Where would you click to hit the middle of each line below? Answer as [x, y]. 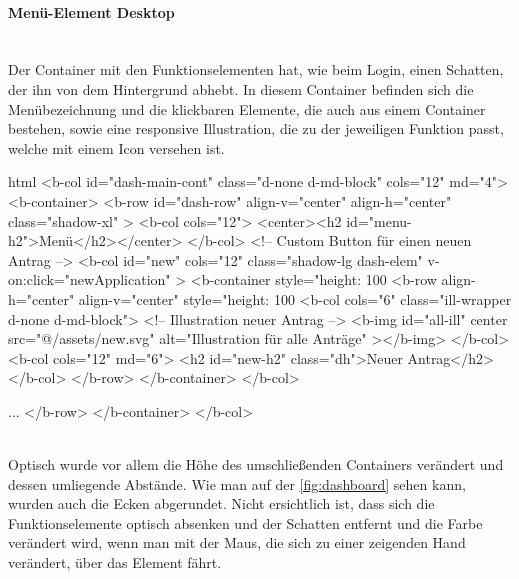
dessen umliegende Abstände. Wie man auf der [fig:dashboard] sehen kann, [237, 483]
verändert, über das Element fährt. [115, 562]
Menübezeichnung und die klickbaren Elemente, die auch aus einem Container [247, 108]
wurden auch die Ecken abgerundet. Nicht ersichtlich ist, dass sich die [221, 503]
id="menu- [379, 220]
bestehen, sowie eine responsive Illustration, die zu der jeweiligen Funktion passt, [256, 128]
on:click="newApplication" [89, 279]
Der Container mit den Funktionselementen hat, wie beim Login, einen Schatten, [256, 69]
